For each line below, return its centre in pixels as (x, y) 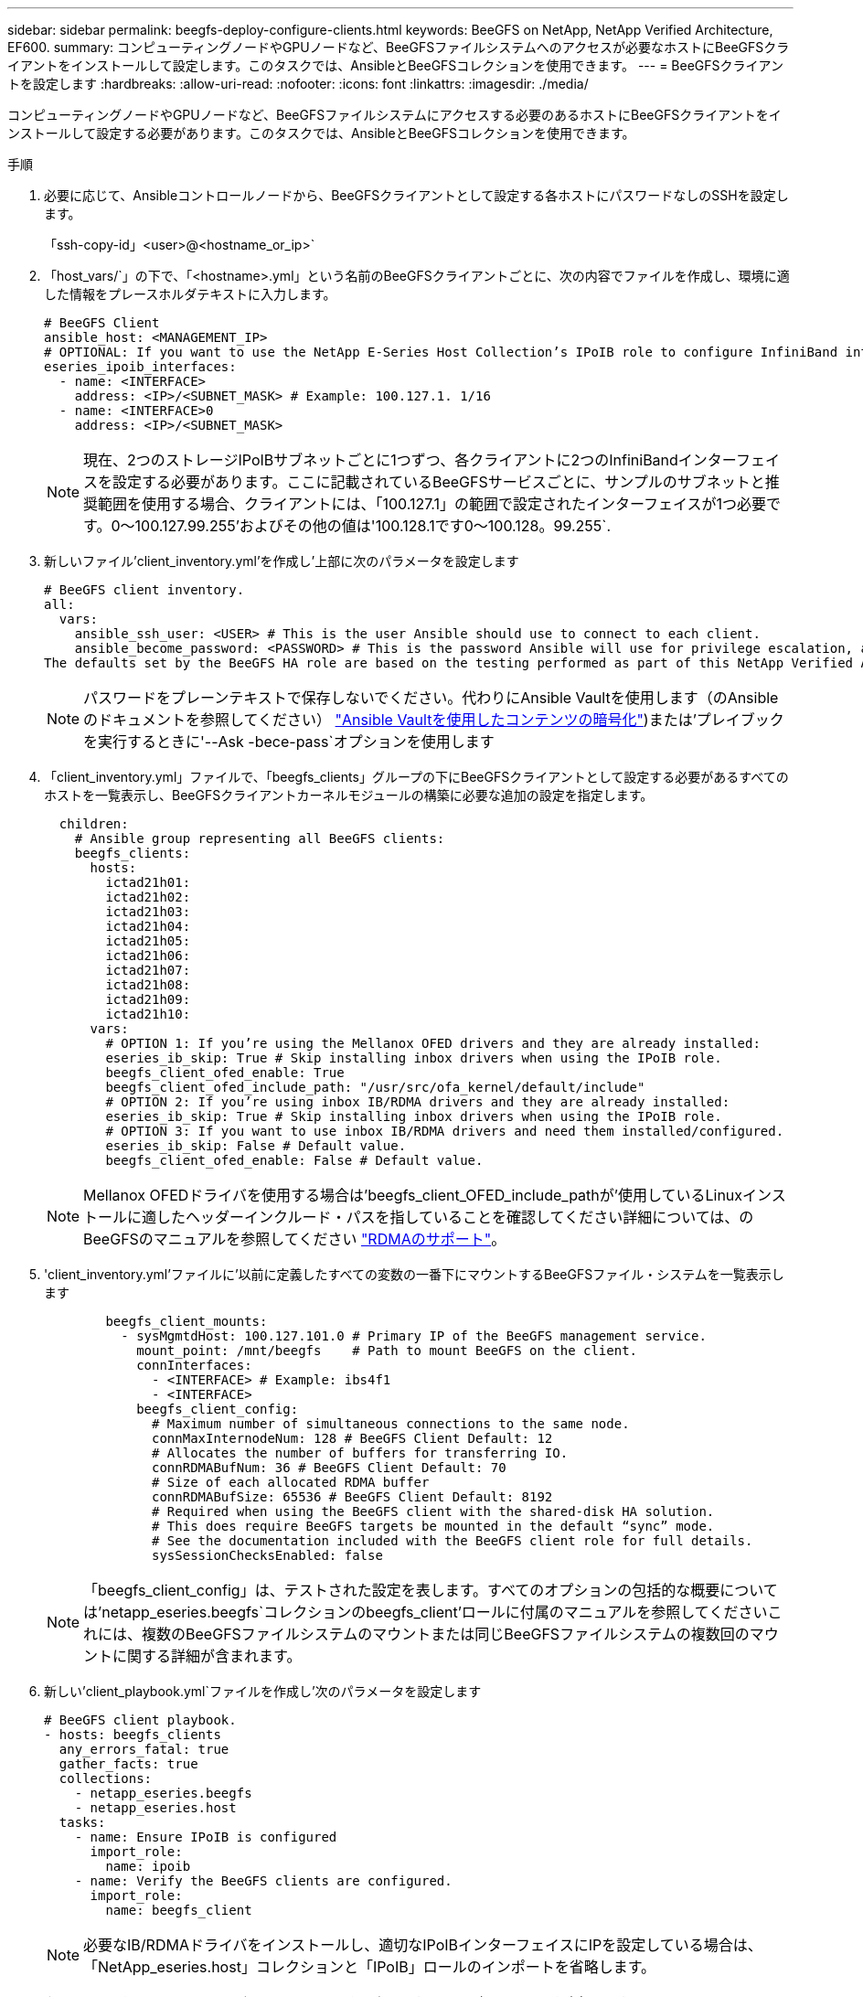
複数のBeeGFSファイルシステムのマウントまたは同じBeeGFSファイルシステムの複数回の (446, 1634)
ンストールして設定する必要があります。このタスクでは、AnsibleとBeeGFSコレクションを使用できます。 (321, 133)
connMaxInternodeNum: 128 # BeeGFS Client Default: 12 (352, 1438)
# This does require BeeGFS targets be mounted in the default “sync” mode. (433, 1526)
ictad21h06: (148, 956)
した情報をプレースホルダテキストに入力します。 (190, 294)
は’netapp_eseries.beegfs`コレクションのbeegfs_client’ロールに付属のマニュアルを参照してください (426, 1612)
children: (94, 824)
